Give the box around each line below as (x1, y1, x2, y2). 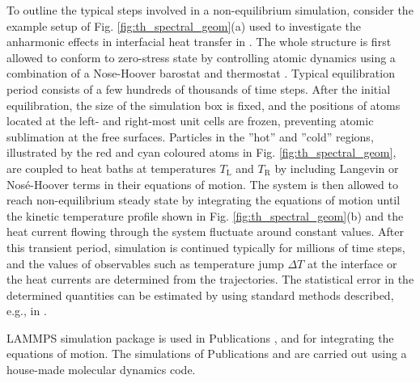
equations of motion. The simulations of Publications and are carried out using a (6, 345, 407, 362)
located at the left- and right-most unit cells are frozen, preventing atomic (6, 112, 374, 129)
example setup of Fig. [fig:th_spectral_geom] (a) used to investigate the (6, 17, 362, 34)
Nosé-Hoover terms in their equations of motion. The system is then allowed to (6, 175, 398, 192)
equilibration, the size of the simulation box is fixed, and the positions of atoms (6, 96, 401, 113)
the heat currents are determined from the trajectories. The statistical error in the (6, 271, 414, 288)
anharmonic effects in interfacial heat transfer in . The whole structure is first (6, 33, 392, 50)
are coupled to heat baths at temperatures (6, 159, 216, 176)
